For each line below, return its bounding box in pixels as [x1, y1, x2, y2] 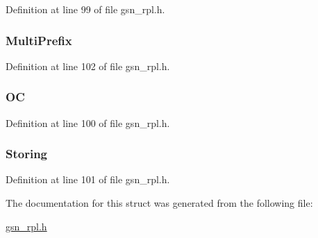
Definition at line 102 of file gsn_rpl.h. [6, 58, 170, 73]
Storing [6, 145, 48, 162]
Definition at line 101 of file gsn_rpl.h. [6, 172, 170, 187]
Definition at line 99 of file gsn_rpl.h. [6, 2, 165, 16]
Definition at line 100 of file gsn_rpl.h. [6, 115, 170, 130]
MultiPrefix [6, 31, 72, 49]
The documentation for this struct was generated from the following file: [6, 196, 313, 210]
